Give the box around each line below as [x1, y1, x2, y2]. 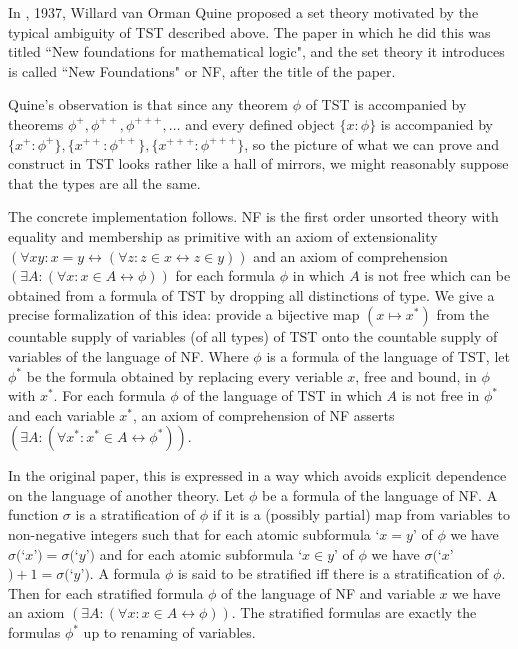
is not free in [401, 385, 480, 406]
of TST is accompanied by [305, 94, 467, 115]
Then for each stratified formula [8, 582, 204, 603]
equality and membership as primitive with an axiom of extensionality [8, 225, 438, 246]
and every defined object [185, 113, 335, 134]
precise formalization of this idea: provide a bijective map [8, 304, 360, 325]
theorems [8, 113, 64, 134]
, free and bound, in [355, 365, 477, 386]
